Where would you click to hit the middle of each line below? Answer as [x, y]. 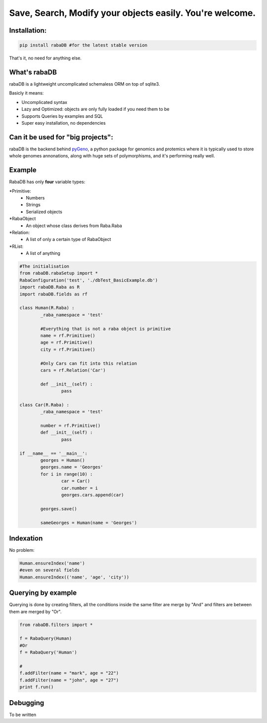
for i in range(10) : [67, 474]
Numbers [35, 197]
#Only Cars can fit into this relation [89, 363]
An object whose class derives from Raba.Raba [74, 226]
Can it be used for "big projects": [61, 137]
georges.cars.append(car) [92, 495]
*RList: [16, 246]
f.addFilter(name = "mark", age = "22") [69, 673]
